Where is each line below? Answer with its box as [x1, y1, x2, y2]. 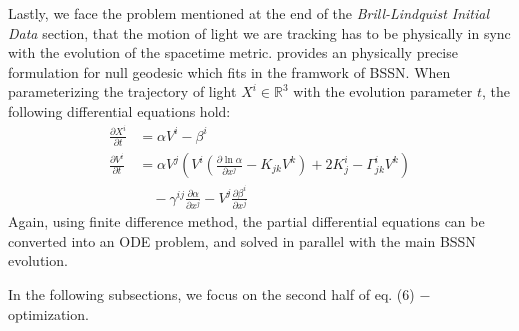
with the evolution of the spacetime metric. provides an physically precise [8, 42, 458, 63]
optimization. [8, 303, 89, 324]
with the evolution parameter [293, 81, 473, 102]
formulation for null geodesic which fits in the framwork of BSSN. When [8, 61, 451, 82]
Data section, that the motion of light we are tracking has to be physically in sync [8, 22, 511, 43]
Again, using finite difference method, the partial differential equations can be [8, 211, 485, 232]
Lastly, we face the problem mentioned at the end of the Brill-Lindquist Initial [8, 3, 490, 23]
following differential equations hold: [8, 100, 231, 121]
